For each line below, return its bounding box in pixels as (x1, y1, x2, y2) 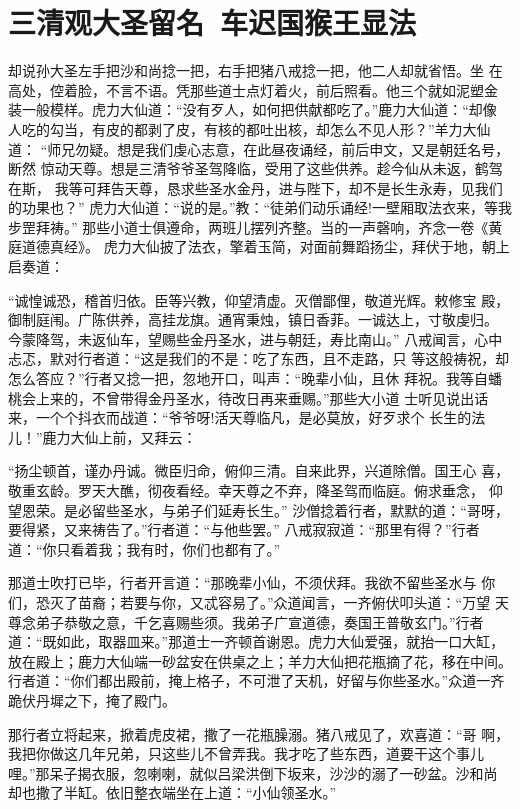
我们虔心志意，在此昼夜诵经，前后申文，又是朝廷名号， (145, 138, 510, 159)
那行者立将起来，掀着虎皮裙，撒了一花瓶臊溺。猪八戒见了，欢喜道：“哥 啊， (8, 723, 510, 744)
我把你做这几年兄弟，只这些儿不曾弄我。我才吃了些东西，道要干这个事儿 (8, 743, 484, 764)
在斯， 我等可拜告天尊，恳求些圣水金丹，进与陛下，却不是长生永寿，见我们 (8, 177, 503, 198)
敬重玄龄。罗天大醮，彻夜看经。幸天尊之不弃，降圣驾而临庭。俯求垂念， (8, 480, 484, 500)
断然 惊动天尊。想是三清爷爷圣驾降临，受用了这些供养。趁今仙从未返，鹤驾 (8, 158, 503, 179)
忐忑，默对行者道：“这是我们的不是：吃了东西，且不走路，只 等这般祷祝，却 (8, 348, 510, 369)
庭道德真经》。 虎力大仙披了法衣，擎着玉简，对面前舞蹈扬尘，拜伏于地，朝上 (8, 236, 510, 257)
